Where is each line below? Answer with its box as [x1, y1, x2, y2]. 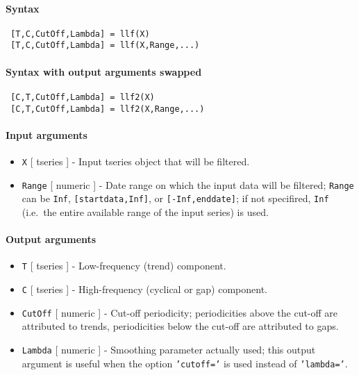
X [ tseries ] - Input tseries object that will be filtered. [22, 154, 250, 169]
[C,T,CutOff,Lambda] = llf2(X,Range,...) [10, 103, 205, 114]
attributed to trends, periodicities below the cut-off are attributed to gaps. [22, 319, 339, 333]
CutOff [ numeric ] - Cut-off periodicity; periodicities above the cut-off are [22, 305, 338, 319]
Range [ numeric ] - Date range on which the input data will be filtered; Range [22, 177, 354, 192]
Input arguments [6, 127, 87, 142]
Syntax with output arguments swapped [6, 64, 202, 78]
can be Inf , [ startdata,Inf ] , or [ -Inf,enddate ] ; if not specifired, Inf [22, 191, 329, 206]
